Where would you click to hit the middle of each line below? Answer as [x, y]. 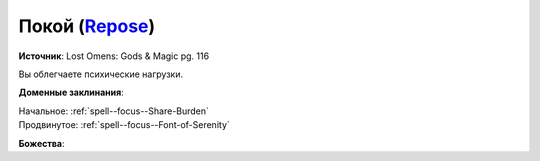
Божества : [41, 143]
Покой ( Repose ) [87, 26]
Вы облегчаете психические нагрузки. [101, 74]
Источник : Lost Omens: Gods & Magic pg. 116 [114, 56]
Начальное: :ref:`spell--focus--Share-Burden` [114, 111]
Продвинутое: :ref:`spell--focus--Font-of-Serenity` [124, 125]
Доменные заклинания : [71, 92]
